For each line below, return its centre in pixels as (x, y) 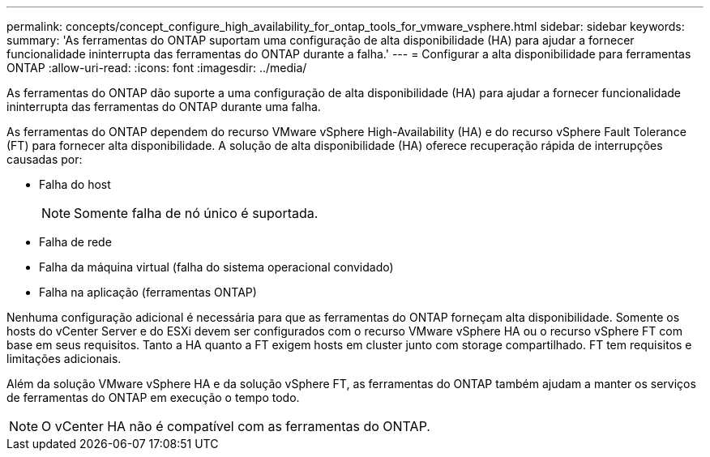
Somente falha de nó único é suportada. (196, 213)
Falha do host (75, 184)
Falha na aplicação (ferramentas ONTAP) (148, 292)
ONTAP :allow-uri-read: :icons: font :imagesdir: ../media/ (157, 68)
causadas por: (45, 159)
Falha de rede (75, 242)
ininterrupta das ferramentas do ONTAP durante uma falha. (164, 107)
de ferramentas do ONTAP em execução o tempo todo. (153, 397)
